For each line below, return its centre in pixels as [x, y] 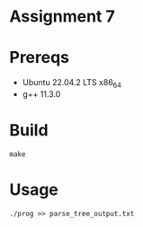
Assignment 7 [62, 17]
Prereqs [40, 58]
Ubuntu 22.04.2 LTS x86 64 [72, 83]
